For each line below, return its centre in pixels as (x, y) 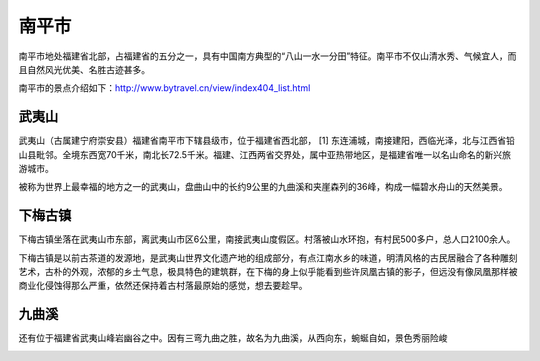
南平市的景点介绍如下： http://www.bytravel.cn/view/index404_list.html (164, 88)
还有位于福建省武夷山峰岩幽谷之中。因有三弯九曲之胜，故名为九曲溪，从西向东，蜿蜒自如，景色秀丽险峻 (233, 338)
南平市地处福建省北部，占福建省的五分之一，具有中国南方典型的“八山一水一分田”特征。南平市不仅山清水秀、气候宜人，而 (267, 56)
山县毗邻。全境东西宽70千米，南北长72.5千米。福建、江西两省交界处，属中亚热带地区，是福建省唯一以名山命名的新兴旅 (265, 154)
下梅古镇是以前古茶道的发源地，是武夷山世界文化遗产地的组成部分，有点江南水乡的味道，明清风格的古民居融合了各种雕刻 (268, 257)
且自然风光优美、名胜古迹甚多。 (84, 69)
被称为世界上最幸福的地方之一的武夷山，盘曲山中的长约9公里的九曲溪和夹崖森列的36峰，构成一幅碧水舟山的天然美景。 (263, 187)
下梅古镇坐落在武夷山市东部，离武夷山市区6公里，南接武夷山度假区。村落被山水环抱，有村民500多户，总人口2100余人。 (267, 239)
